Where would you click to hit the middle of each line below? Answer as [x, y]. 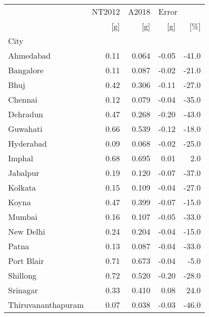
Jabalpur [24, 173]
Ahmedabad [30, 55]
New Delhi [27, 231]
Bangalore [26, 70]
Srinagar [23, 290]
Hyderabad [28, 143]
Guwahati [25, 129]
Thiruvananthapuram [46, 305]
